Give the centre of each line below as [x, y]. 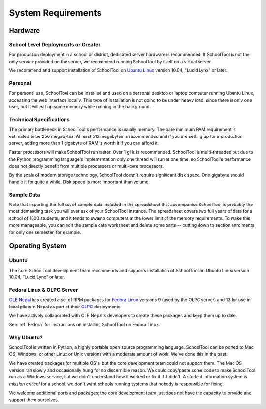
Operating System [38, 246]
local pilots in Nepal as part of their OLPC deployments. [65, 307]
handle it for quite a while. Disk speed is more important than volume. [80, 182]
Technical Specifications [39, 119]
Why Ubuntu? [26, 338]
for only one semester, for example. [45, 232]
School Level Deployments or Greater [55, 44]
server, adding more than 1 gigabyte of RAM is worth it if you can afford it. [84, 143]
